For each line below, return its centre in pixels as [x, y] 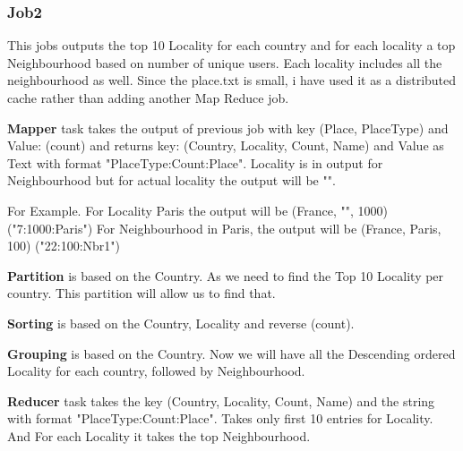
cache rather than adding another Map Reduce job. [148, 98]
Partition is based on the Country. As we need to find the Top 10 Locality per [226, 275]
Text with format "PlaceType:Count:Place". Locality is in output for [195, 162]
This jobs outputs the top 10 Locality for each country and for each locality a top [231, 45]
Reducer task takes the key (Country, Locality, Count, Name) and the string [221, 400]
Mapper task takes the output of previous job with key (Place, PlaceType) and [228, 128]
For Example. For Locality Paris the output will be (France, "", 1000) [197, 210]
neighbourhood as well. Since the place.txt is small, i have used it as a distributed [232, 80]
